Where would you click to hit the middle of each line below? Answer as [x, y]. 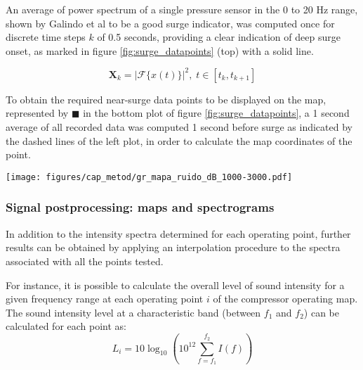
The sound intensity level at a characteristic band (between [133, 312]
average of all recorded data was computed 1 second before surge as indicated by [179, 127]
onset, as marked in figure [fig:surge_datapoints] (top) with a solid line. [160, 50]
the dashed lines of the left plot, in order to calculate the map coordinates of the [179, 140]
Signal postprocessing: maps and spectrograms [140, 207]
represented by [37, 113]
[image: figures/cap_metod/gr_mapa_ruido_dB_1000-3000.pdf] [149, 177]
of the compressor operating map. [285, 299]
